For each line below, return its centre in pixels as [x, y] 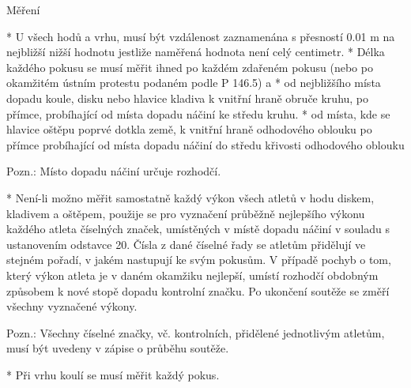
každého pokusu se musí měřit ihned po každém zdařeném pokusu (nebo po [190, 67]
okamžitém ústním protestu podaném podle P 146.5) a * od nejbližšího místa [194, 83]
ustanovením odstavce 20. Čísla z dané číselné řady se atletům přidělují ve [186, 244]
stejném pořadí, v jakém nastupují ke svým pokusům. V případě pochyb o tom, [199, 260]
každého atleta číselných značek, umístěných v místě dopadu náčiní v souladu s [198, 229]
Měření [23, 9]
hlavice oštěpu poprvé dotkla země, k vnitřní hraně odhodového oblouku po [189, 129]
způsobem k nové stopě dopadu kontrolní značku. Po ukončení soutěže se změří [198, 290]
